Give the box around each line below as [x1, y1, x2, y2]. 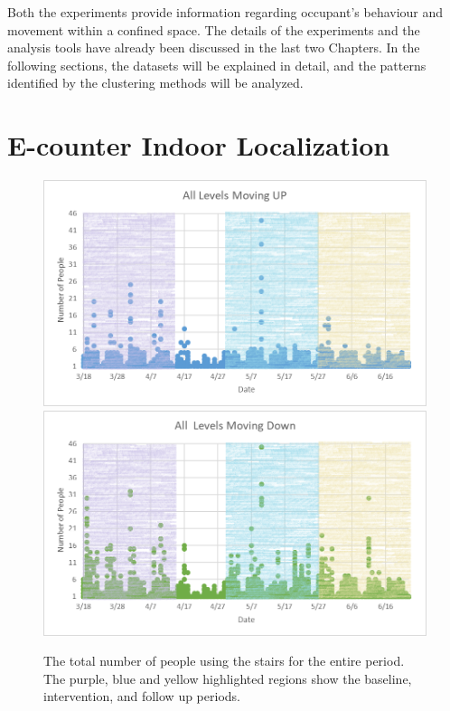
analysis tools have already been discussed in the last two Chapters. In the [7, 38, 420, 57]
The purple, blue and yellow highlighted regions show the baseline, [43, 668, 412, 687]
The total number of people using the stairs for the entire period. [43, 651, 405, 670]
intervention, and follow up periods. [43, 687, 240, 706]
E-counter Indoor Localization [7, 127, 390, 164]
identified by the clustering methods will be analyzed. [7, 73, 304, 92]
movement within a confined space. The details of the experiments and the [7, 20, 420, 39]
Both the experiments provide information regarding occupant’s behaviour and [7, 3, 444, 21]
